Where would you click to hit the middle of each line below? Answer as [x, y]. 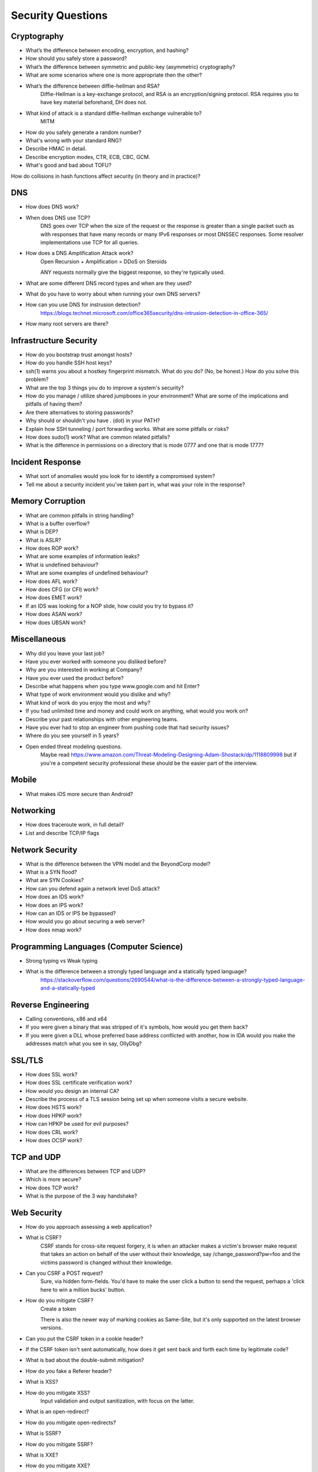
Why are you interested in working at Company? [84, 670]
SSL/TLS [27, 1060]
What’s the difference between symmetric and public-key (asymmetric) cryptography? [130, 67]
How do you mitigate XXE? [58, 1466]
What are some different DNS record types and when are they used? [109, 283]
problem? [37, 379]
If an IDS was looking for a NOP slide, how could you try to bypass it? [110, 606]
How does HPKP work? [54, 1115]
